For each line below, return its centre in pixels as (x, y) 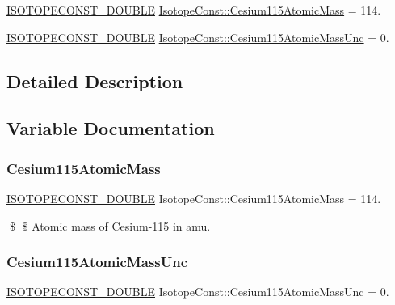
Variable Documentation (111, 128)
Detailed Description (95, 80)
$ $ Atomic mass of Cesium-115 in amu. (110, 225)
